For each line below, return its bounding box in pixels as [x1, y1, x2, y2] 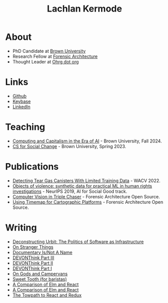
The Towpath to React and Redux [12, 292, 82, 298]
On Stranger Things [12, 244, 54, 250]
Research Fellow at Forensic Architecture [12, 53, 98, 59]
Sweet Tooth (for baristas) [12, 276, 67, 282]
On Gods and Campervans [12, 270, 68, 277]
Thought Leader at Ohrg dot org [12, 58, 79, 64]
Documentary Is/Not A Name [12, 249, 73, 255]
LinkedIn [12, 104, 31, 110]
